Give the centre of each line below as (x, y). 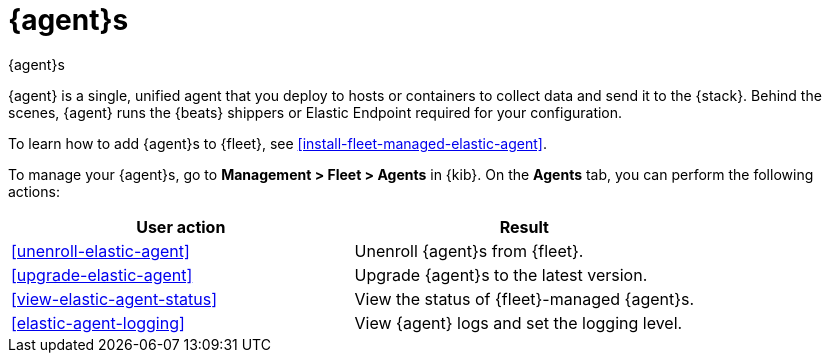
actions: (34, 191)
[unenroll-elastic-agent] (100, 250)
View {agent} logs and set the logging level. (518, 322)
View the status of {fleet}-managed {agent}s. (524, 298)
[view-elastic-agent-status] (114, 298)
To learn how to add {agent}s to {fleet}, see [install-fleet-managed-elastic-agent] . (277, 143)
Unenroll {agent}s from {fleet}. (469, 250)
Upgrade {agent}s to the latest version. (501, 274)
